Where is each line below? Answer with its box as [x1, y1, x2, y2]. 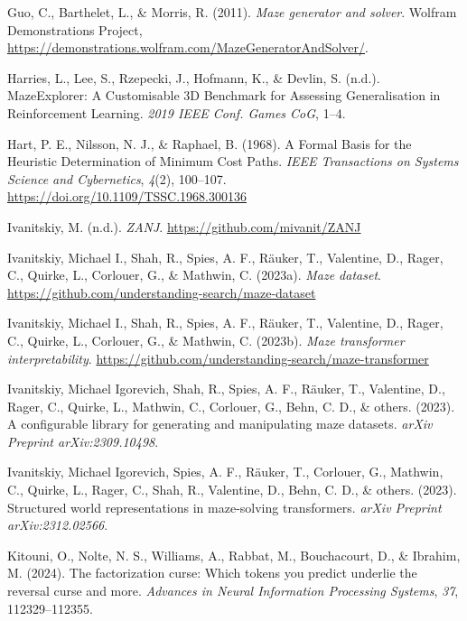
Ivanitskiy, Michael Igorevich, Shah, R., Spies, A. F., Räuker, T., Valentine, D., [7, 379, 445, 398]
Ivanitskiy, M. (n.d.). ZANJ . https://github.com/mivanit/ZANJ [7, 217, 361, 236]
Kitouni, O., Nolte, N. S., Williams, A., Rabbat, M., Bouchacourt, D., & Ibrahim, [7, 545, 461, 564]
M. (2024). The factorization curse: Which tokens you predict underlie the [7, 563, 417, 582]
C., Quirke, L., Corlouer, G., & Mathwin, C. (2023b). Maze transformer [7, 330, 405, 349]
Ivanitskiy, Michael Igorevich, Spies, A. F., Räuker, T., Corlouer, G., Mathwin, [7, 462, 444, 481]
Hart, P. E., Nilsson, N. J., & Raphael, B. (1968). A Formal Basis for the [7, 134, 412, 153]
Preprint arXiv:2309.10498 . [7, 431, 159, 450]
